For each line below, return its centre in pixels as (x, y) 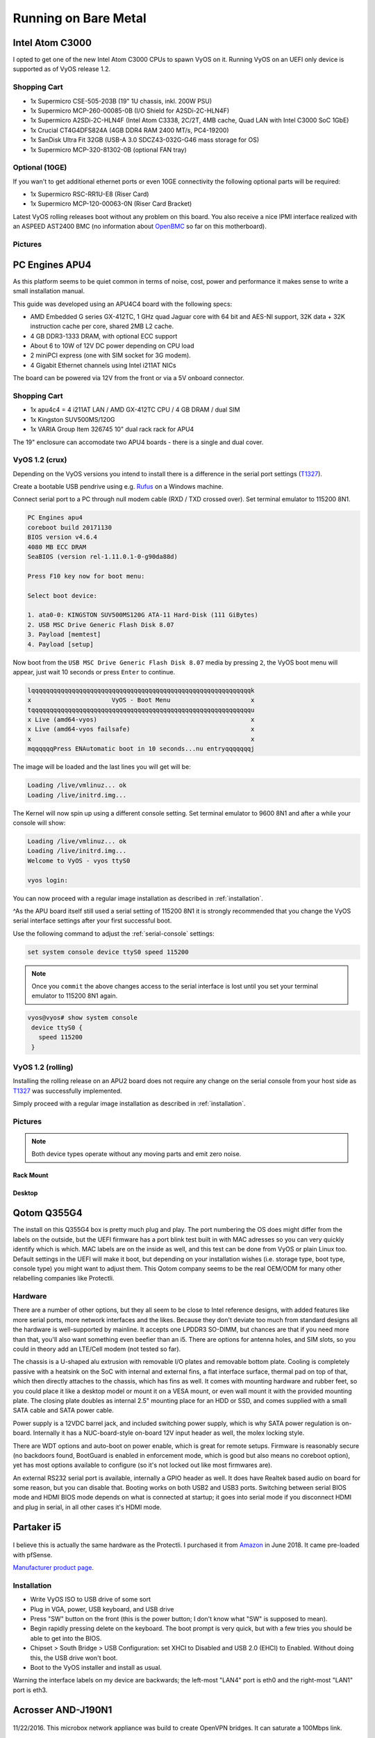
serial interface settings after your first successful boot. (92, 920)
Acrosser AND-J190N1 (62, 1710)
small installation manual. (49, 291)
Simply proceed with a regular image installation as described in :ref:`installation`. (129, 1104)
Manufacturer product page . (53, 1568)
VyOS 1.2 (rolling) (43, 1067)
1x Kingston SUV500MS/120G (73, 419)
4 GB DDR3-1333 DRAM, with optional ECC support (104, 336)
